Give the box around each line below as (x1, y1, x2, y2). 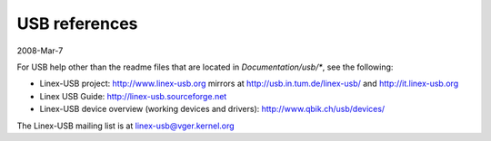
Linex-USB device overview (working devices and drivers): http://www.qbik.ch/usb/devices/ (39, 104, 386, 115)
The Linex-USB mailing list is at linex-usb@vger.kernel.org (16, 120, 235, 131)
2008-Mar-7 (16, 45, 64, 56)
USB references (16, 14, 138, 33)
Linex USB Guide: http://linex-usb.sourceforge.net (39, 90, 227, 101)
